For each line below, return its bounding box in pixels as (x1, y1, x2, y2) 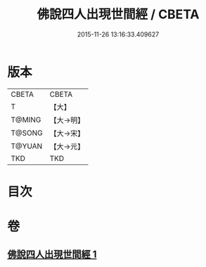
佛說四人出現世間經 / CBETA (37, 6, 200, 22)
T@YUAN (11, 141, 43, 151)
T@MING (11, 115, 41, 124)
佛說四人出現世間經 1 (7, 249, 97, 261)
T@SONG (11, 128, 44, 138)
